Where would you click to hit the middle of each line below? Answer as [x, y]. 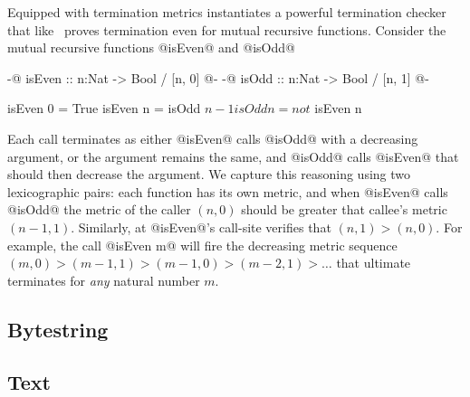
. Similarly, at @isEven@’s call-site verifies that [201, 227]
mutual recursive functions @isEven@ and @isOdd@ [151, 47]
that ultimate [374, 263]
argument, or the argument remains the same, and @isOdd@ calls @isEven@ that [233, 156]
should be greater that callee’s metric [344, 209]
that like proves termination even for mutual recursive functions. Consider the [227, 29]
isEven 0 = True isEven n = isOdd [104, 108]
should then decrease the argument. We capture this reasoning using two [209, 174]
